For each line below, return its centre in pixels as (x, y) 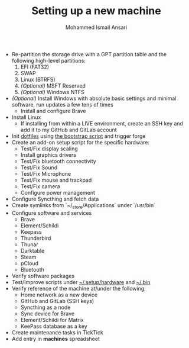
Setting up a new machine (96, 11)
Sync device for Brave (48, 313)
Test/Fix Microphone (46, 173)
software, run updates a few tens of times (62, 104)
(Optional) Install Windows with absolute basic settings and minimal (94, 98)
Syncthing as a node (45, 307)
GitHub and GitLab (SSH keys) (57, 301)
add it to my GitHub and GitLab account (69, 130)
